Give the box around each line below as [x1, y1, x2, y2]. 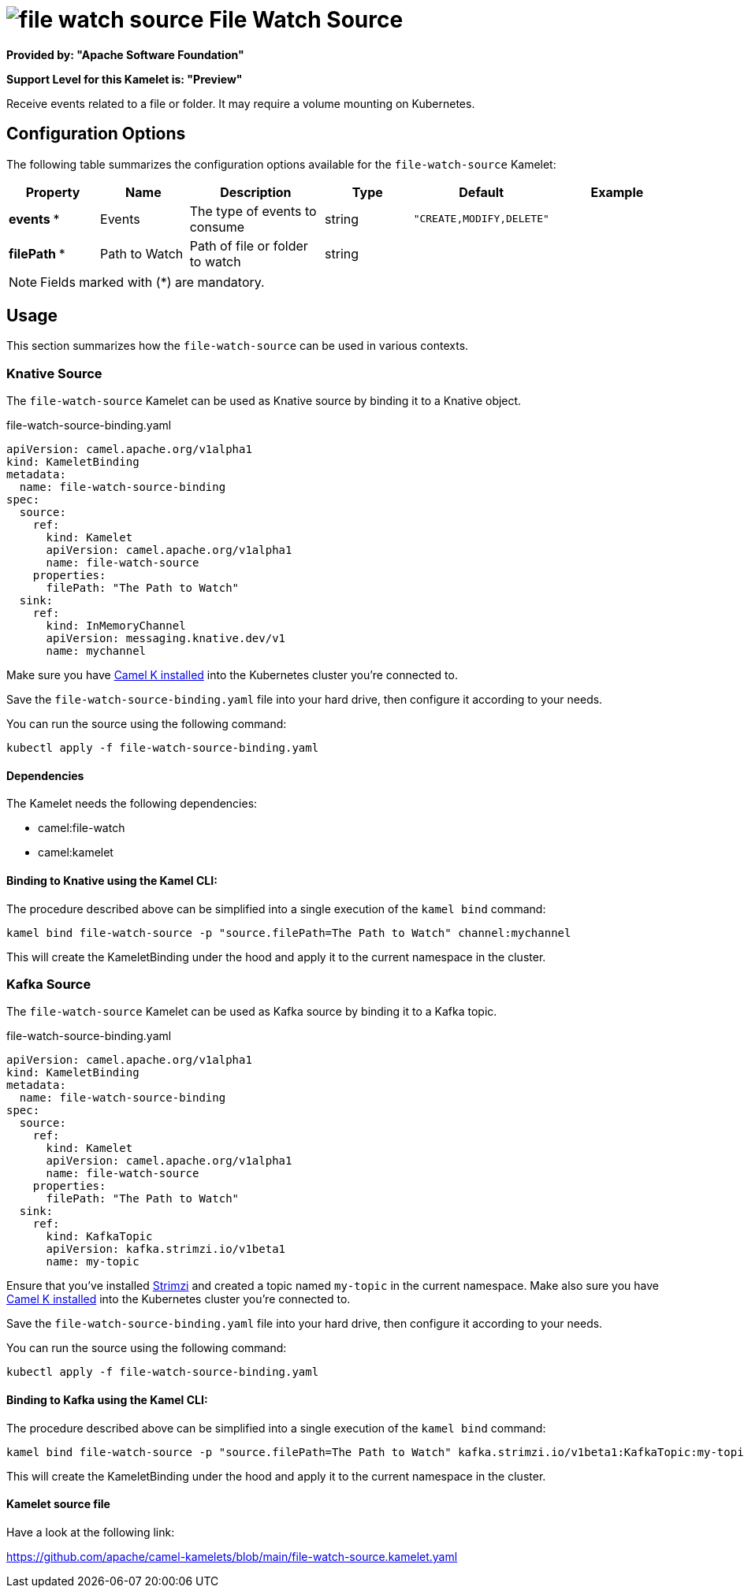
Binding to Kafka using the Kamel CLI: [6, 1392, 208, 1406]
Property [25, 184, 80, 200]
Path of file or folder [189, 237, 308, 254]
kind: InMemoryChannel [46, 619, 186, 633]
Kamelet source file [6, 1497, 110, 1511]
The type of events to [189, 203, 317, 219]
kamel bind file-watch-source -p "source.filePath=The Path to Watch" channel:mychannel [6, 926, 571, 939]
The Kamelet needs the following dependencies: [6, 797, 258, 811]
